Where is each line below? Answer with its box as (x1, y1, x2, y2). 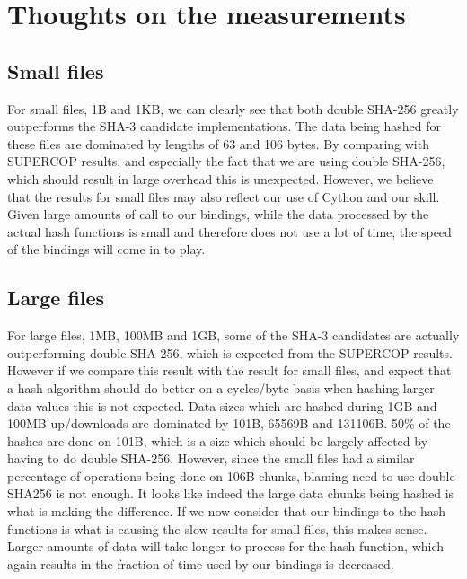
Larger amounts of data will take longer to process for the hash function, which (7, 537, 445, 556)
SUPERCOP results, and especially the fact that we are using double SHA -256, (7, 152, 445, 171)
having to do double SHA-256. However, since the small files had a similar (7, 449, 415, 468)
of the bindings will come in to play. (7, 240, 206, 259)
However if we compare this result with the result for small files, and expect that (7, 361, 452, 380)
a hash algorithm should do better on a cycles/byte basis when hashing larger (7, 378, 435, 397)
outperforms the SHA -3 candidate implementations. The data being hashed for (7, 117, 442, 136)
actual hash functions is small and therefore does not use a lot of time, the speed (7, 222, 452, 241)
